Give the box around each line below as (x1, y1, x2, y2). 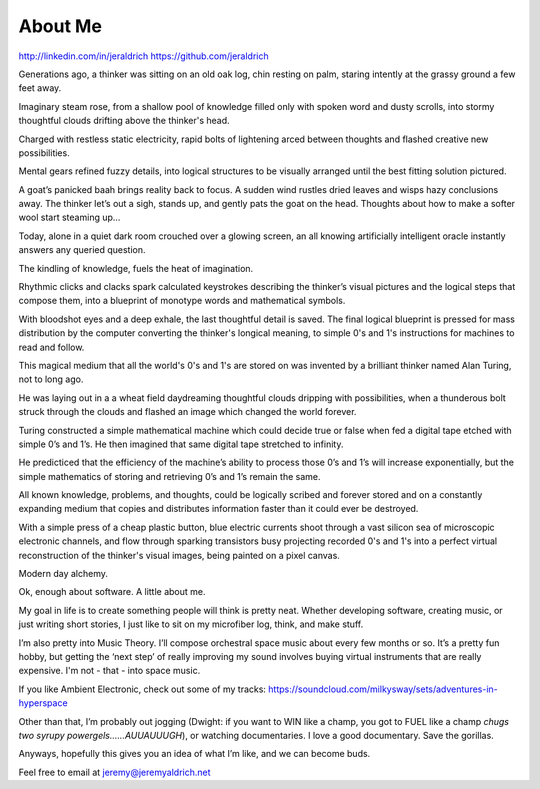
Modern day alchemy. (18, 568, 109, 580)
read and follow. (18, 341, 85, 353)
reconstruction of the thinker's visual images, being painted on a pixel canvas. (18, 549, 340, 561)
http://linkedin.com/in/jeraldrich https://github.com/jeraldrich (18, 50, 269, 62)
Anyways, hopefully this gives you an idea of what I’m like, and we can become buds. (18, 748, 371, 760)
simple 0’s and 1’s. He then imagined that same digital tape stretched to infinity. (18, 438, 344, 450)
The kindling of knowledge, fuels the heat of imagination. (18, 262, 254, 274)
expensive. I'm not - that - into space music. (18, 665, 201, 677)
